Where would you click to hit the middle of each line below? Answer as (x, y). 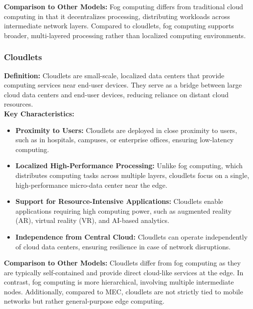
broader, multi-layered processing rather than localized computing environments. (125, 35)
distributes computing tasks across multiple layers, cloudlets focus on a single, (132, 175)
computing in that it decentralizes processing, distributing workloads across (117, 16)
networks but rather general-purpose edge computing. (84, 301)
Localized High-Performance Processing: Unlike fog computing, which (129, 166)
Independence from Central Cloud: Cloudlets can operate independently (131, 236)
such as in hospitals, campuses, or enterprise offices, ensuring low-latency (125, 140)
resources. (19, 104)
